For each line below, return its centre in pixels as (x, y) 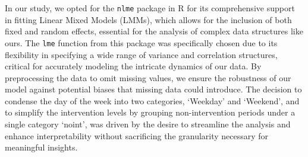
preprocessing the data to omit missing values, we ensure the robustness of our (148, 77)
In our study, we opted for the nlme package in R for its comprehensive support (150, 8)
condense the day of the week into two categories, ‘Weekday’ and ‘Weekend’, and (152, 100)
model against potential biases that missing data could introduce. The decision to (153, 89)
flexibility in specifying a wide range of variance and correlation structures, (141, 54)
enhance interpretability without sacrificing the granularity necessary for (137, 135)
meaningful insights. (41, 147)
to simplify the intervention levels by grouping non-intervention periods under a (150, 112)
